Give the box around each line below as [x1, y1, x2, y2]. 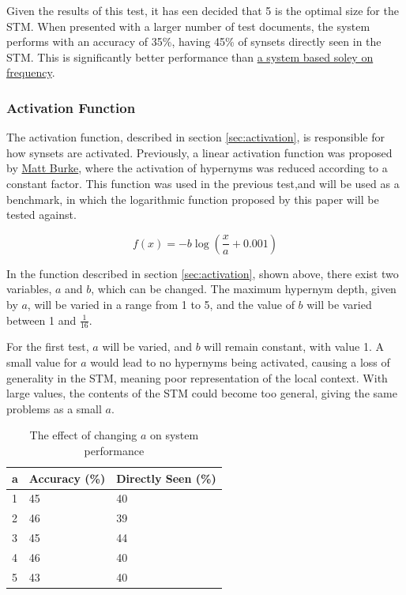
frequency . [6, 64, 55, 81]
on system [149, 427, 199, 443]
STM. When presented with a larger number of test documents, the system [6, 17, 370, 34]
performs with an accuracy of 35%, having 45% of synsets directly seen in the [6, 33, 382, 50]
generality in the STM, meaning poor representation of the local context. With [6, 369, 388, 386]
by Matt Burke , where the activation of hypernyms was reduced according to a [6, 160, 388, 176]
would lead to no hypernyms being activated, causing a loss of [90, 353, 390, 370]
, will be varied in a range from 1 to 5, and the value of [27, 296, 295, 312]
